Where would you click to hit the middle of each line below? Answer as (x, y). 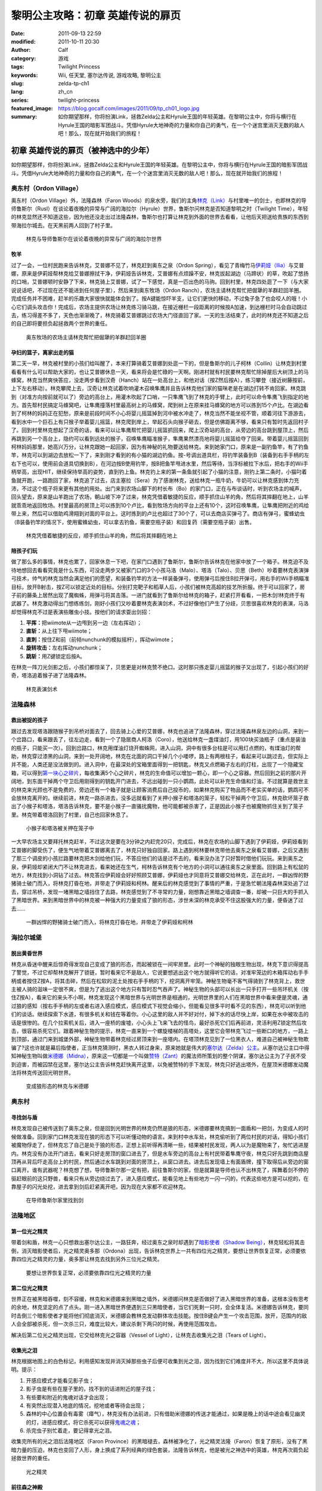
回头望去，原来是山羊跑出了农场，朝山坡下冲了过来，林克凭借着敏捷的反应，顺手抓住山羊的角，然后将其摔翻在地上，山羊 (160, 497)
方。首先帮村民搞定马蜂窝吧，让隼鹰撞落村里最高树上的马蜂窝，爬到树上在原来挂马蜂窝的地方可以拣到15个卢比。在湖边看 (160, 405)
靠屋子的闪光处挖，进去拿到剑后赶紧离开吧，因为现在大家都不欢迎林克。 (100, 1187)
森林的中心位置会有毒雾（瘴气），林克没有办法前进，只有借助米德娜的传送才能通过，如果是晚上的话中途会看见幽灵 (165, 1414)
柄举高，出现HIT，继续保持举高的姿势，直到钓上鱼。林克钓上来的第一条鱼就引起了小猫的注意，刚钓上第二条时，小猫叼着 (159, 472)
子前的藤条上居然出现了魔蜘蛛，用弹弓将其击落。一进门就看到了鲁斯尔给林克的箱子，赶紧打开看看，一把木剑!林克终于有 (158, 595)
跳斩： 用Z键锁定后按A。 (56, 656)
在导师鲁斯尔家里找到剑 (55, 1200)
